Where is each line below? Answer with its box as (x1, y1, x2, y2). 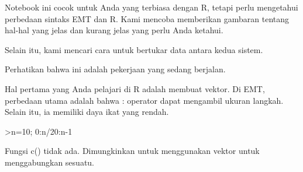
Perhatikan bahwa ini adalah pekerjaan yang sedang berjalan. (5, 63, 226, 75)
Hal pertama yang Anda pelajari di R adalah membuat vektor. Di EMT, (5, 82, 265, 94)
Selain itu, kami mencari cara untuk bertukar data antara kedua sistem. (5, 43, 263, 55)
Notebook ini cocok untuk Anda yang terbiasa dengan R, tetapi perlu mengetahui (5, 1, 298, 13)
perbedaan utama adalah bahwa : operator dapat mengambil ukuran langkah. (5, 94, 284, 106)
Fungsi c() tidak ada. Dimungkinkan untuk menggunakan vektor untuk (5, 145, 260, 157)
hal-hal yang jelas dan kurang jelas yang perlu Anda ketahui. (5, 24, 223, 36)
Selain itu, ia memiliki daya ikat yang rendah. (5, 106, 169, 118)
